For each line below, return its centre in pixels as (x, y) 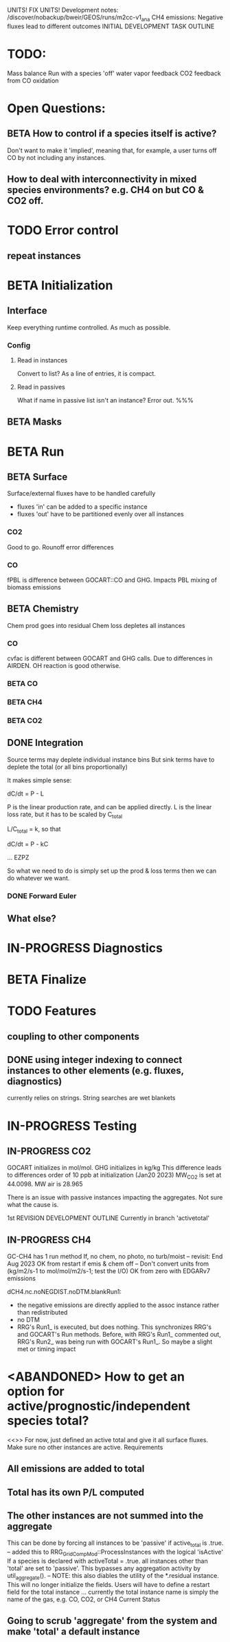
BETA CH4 (25, 702)
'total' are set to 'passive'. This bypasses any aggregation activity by (104, 1568)
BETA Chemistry (43, 609)
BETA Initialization (60, 285)
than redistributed (42, 1312)
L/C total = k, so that (34, 830)
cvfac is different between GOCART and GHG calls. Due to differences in (110, 658)
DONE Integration (45, 743)
